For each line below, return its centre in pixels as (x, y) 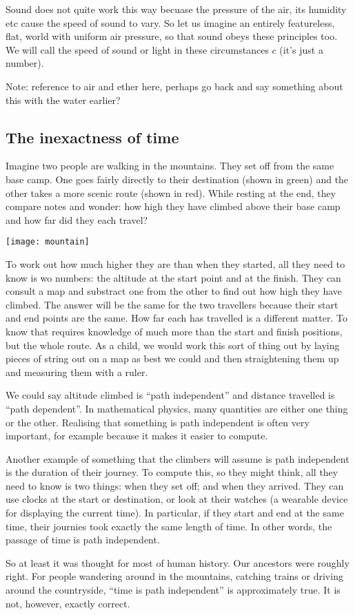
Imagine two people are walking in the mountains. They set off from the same (170, 166)
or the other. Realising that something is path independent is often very (158, 422)
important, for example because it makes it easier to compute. (137, 436)
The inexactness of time (92, 137)
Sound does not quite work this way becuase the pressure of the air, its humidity (176, 9)
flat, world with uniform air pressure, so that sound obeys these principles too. (172, 36)
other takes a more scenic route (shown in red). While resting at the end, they (171, 192)
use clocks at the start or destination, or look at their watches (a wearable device (177, 499)
